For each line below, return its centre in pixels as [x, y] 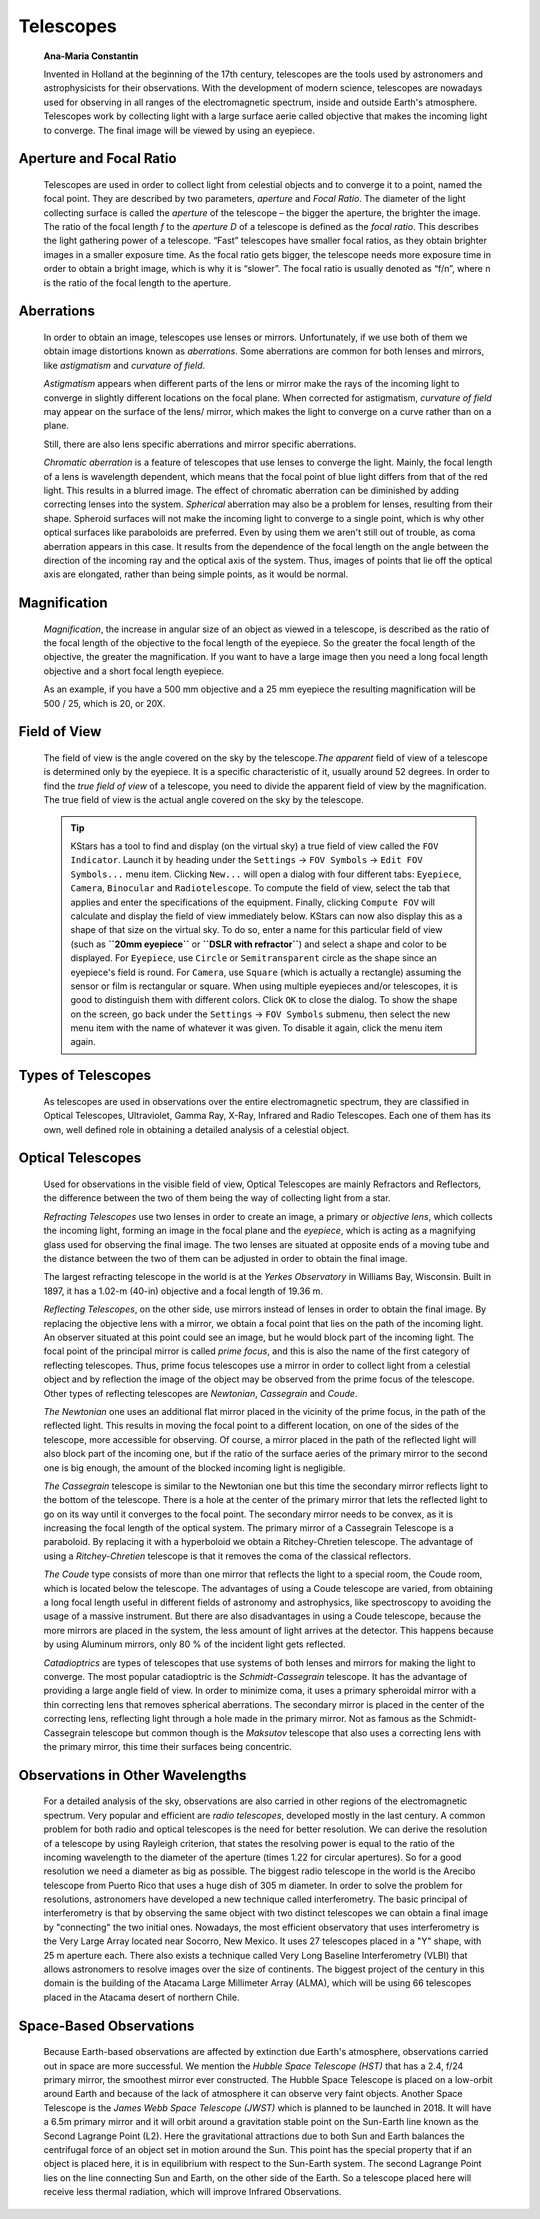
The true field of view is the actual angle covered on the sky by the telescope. [203, 800]
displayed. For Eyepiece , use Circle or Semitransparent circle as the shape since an [253, 958]
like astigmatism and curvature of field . [124, 365]
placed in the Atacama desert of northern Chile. [141, 1997]
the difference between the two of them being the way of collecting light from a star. [217, 1198]
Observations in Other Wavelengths [132, 1775]
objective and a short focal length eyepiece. [134, 671]
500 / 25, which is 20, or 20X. [104, 703]
